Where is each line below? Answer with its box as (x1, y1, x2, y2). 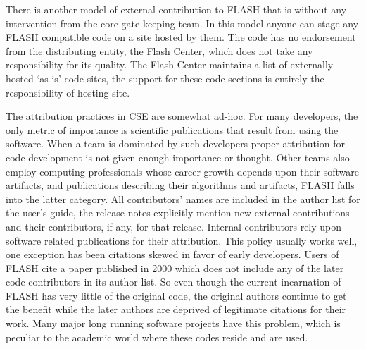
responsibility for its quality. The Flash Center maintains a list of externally (6, 57, 334, 72)
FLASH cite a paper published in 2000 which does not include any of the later (6, 260, 344, 275)
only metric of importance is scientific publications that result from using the (6, 122, 339, 137)
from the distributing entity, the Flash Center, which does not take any (6, 43, 313, 58)
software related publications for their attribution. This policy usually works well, (6, 233, 358, 247)
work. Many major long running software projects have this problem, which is (6, 316, 341, 331)
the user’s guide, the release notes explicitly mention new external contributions (6, 205, 350, 220)
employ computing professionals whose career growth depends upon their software (6, 164, 359, 178)
